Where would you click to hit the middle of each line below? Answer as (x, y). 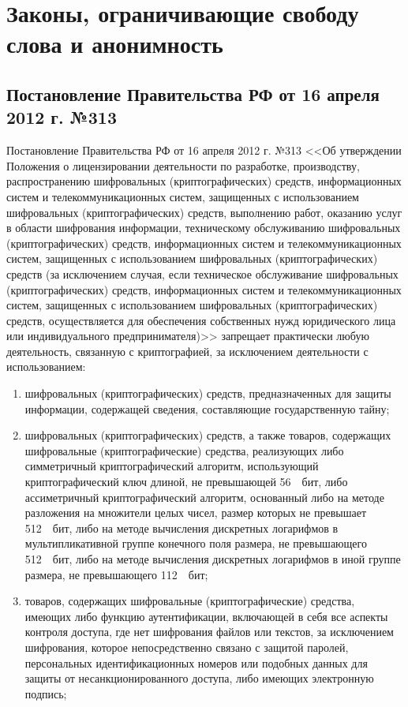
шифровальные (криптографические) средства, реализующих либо (184, 450)
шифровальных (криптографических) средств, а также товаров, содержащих (208, 435)
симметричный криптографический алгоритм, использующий (172, 466)
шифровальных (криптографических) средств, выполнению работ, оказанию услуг (204, 212)
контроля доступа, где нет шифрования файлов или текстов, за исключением (209, 632)
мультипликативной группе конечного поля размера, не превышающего (196, 543)
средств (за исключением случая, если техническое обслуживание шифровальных (202, 273)
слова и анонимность (115, 44)
